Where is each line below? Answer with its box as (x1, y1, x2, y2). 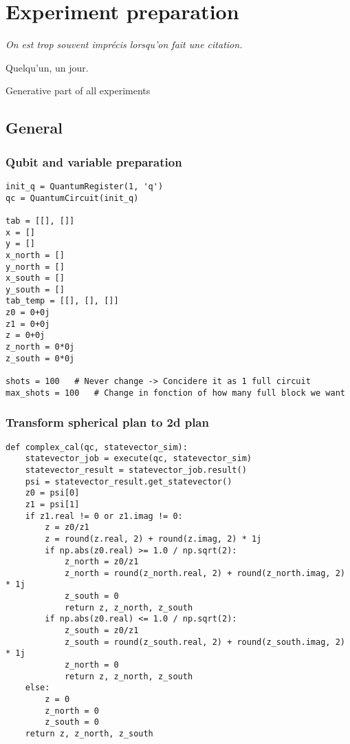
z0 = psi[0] (25, 488, 80, 498)
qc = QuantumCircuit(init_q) (6, 193, 139, 203)
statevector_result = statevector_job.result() (25, 465, 247, 475)
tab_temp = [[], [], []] (6, 296, 119, 306)
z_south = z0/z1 (64, 626, 139, 636)
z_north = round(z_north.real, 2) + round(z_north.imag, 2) (64, 568, 345, 578)
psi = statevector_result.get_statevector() (25, 476, 232, 487)
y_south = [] (6, 284, 65, 295)
